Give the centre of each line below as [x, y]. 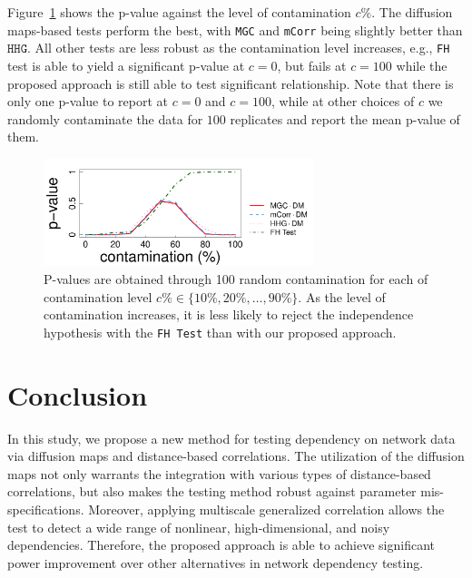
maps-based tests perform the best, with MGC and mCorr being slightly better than [235, 29]
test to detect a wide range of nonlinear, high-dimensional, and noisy [199, 527]
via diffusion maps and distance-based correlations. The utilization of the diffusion [236, 456]
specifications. [46, 509]
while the [422, 65]
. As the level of [342, 296]
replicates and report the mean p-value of [345, 118]
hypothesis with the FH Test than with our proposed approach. [220, 332]
